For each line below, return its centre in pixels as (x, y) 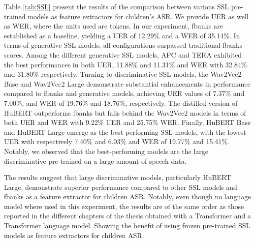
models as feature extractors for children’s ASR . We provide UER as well (138, 16)
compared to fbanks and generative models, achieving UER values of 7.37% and (124, 93)
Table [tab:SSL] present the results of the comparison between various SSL (117, 6)
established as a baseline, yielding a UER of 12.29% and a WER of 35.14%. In (122, 35)
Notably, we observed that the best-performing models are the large (106, 151)
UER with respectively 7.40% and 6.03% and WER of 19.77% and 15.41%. (117, 141)
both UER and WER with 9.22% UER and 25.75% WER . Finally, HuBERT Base (127, 122)
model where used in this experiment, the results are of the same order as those (124, 206)
